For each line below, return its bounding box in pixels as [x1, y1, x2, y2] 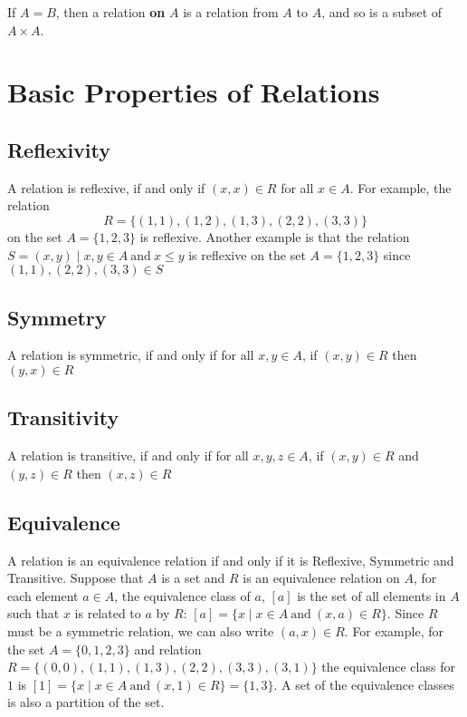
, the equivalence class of [114, 586, 251, 605]
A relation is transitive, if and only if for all [7, 446, 249, 465]
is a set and [161, 568, 225, 587]
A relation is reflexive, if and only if [7, 178, 205, 197]
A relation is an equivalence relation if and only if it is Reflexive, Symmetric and [7, 550, 454, 569]
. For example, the [349, 178, 452, 197]
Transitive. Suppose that [7, 568, 144, 587]
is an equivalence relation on [243, 568, 400, 587]
